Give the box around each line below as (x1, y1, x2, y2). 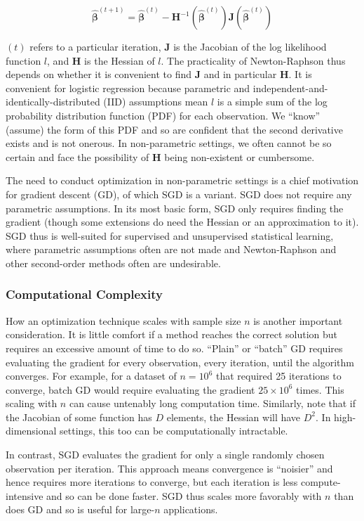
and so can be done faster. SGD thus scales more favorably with (46, 488, 322, 503)
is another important (253, 313, 343, 328)
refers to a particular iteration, (29, 39, 161, 53)
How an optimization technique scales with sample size (6, 313, 241, 328)
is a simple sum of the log (217, 94, 328, 109)
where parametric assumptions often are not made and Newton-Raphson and (6, 242, 337, 257)
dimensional (6, 423, 57, 438)
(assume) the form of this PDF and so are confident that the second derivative (6, 122, 343, 136)
